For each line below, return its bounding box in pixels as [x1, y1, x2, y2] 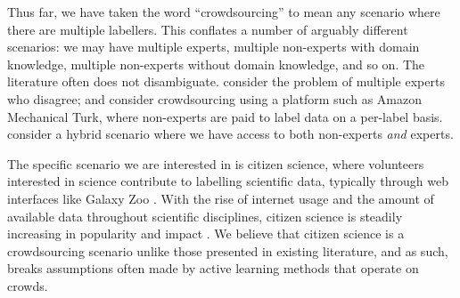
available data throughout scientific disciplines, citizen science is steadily [7, 206, 403, 225]
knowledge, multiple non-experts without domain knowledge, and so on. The [7, 54, 425, 73]
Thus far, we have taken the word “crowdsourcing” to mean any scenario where [7, 3, 440, 20]
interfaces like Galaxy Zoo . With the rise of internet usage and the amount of [7, 189, 434, 207]
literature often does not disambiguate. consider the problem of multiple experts [7, 72, 445, 91]
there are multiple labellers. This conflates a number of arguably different [7, 20, 408, 38]
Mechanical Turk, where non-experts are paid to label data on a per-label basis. [7, 107, 443, 125]
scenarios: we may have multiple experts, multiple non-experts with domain [7, 37, 420, 56]
